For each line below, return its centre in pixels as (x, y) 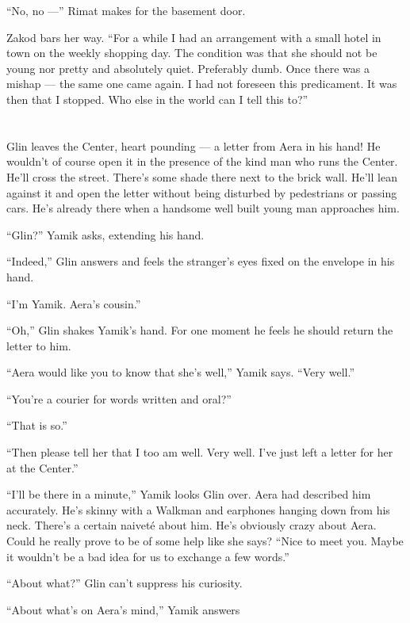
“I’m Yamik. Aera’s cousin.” (74, 303)
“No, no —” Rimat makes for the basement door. (126, 10)
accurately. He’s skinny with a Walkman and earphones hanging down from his (198, 509)
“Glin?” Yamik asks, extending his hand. (105, 234)
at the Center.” (42, 467)
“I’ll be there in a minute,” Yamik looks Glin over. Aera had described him (189, 494)
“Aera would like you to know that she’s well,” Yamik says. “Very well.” (180, 372)
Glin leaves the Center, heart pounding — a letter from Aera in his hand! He (194, 145)
